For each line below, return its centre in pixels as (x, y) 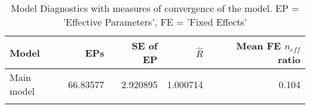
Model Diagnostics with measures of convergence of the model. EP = (155, 8)
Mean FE (259, 46)
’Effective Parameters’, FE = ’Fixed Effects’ (155, 22)
